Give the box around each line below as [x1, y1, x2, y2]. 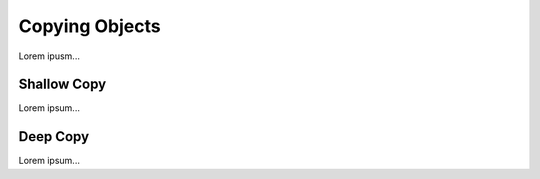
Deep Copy [18, 128, 90, 145]
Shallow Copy [18, 76, 107, 93]
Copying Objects [18, 15, 161, 37]
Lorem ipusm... [18, 50, 80, 62]
